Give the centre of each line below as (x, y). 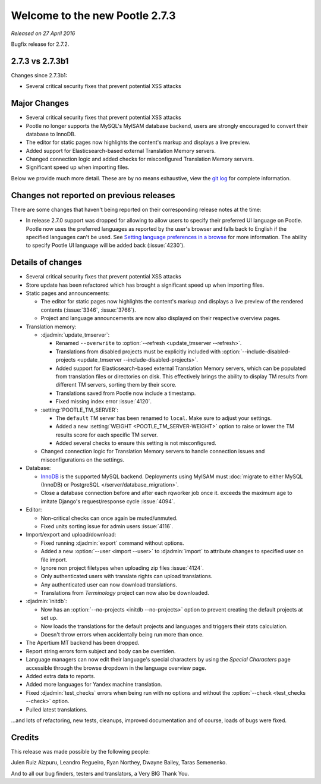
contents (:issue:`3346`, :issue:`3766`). (88, 310)
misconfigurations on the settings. (83, 460)
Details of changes (47, 263)
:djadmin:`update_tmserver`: (75, 335)
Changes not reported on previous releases (93, 195)
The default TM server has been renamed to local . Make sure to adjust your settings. (164, 418)
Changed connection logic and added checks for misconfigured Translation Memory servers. (140, 159)
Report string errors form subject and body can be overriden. (101, 651)
